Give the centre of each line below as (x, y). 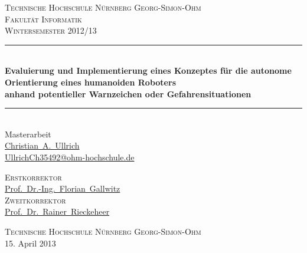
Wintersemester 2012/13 (51, 30)
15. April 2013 (30, 243)
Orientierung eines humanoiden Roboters (90, 82)
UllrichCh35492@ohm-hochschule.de (70, 157)
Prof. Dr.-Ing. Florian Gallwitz (63, 188)
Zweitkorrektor (35, 200)
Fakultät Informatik (43, 19)
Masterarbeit (28, 134)
